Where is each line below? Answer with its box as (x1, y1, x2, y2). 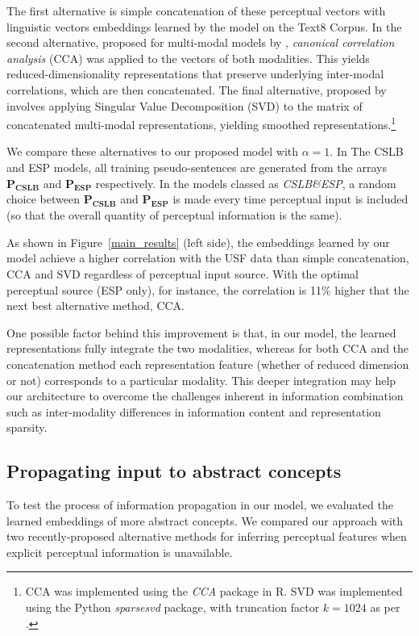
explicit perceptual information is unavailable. (6, 543, 233, 560)
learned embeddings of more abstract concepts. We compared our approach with (6, 512, 404, 529)
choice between (6, 190, 80, 207)
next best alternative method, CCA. (6, 297, 185, 314)
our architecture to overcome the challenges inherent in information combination (6, 387, 404, 404)
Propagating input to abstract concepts (6, 458, 342, 483)
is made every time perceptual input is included (172, 190, 409, 207)
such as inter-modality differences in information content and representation (6, 403, 381, 420)
